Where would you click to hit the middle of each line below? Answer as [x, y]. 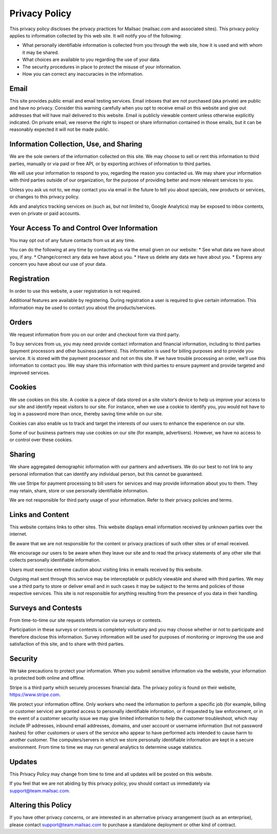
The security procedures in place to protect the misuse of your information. [102, 67]
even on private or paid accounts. [45, 213]
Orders [21, 322]
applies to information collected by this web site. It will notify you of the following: [96, 35]
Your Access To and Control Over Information [84, 228]
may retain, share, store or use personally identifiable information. [79, 490]
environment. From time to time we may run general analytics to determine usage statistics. [106, 747]
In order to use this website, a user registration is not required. [75, 291]
